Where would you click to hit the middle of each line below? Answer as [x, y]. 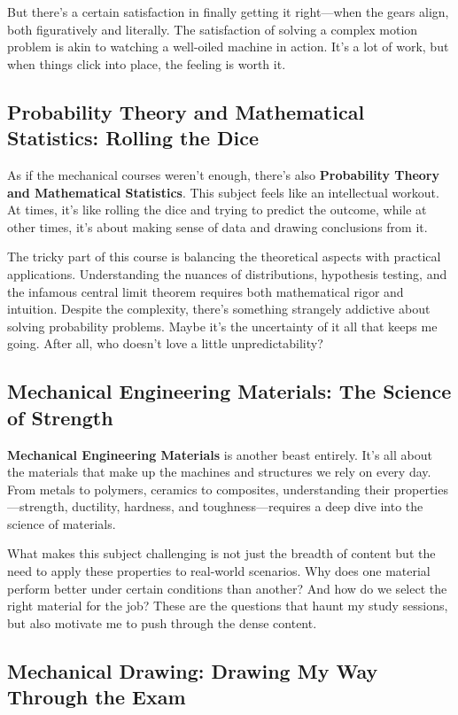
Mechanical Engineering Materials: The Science [229, 391]
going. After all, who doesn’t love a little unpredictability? [165, 343]
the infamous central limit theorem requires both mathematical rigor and [206, 291]
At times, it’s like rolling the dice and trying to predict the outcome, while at [217, 210]
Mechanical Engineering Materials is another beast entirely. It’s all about [220, 454]
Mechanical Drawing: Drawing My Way [193, 670]
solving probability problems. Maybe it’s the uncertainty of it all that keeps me [222, 326]
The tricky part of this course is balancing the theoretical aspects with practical [224, 256]
